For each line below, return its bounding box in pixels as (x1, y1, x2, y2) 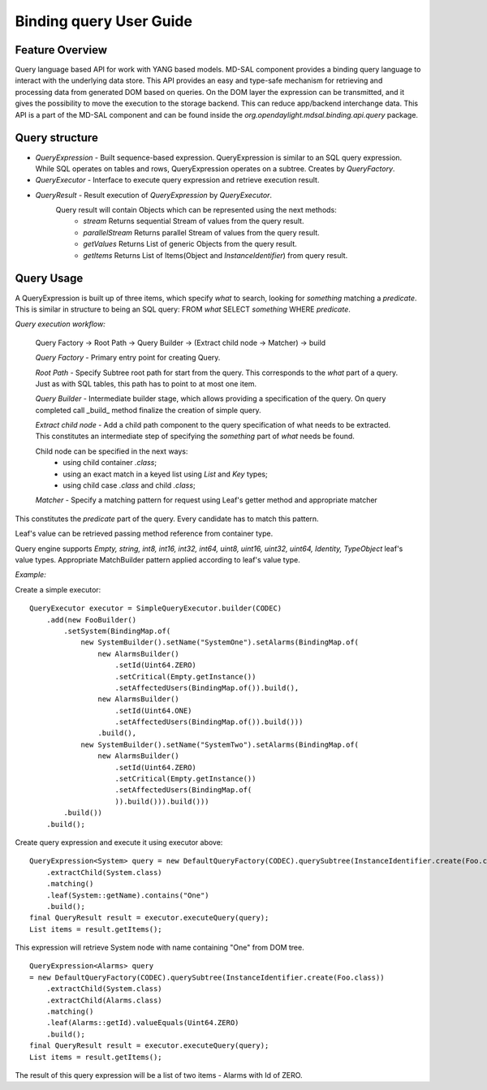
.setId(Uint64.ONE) (114, 706, 192, 715)
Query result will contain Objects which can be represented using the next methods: (55, 205, 337, 215)
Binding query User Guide (15, 12, 192, 30)
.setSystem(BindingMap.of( (63, 626, 171, 635)
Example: (15, 570, 46, 579)
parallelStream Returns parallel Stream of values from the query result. (83, 227, 320, 237)
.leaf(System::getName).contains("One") (45, 890, 210, 900)
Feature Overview (15, 43, 108, 57)
